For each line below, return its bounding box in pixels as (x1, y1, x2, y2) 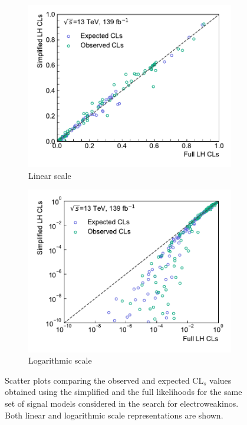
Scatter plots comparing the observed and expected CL (5, 374, 204, 386)
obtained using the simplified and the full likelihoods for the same (5, 385, 242, 398)
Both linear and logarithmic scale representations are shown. (5, 408, 223, 421)
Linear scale (28, 169, 71, 181)
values (209, 374, 232, 386)
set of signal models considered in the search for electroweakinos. (5, 397, 239, 409)
